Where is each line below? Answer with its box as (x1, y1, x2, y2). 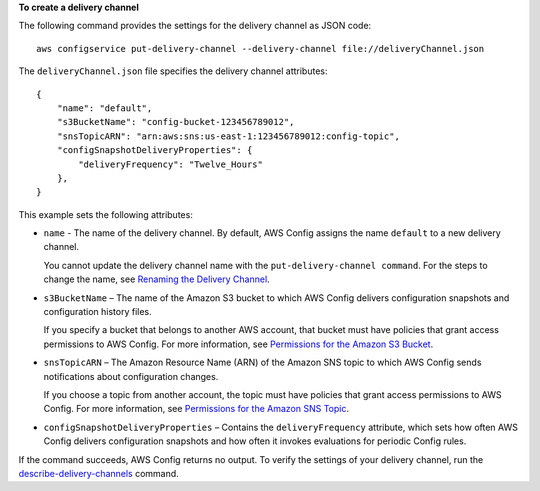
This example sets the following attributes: (18, 208, 194, 220)
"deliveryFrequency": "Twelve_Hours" (78, 158, 264, 170)
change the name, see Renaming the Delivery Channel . (43, 273, 270, 285)
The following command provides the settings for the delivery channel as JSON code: (18, 20, 372, 32)
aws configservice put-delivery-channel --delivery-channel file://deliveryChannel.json (36, 43, 485, 54)
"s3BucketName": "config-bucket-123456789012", (56, 116, 295, 128)
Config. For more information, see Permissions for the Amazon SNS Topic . (43, 403, 350, 415)
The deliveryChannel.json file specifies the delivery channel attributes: (18, 65, 328, 77)
